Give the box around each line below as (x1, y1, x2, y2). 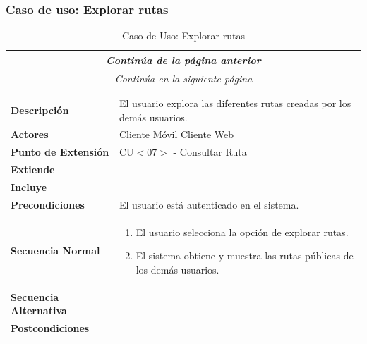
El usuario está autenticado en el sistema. (119, 197, 299, 211)
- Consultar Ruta (173, 145, 247, 159)
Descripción (11, 102, 69, 117)
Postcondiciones (11, 321, 90, 336)
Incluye (11, 179, 47, 194)
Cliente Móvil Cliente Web (119, 127, 234, 142)
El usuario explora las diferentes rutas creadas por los (119, 96, 351, 110)
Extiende (11, 162, 55, 177)
